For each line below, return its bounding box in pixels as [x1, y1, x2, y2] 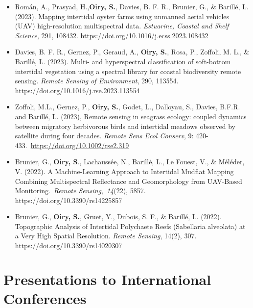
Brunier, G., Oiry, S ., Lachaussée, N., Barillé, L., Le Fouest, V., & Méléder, [15, 156, 245, 167]
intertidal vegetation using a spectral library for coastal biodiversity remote [15, 66, 241, 76]
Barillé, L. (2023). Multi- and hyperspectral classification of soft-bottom [15, 56, 231, 66]
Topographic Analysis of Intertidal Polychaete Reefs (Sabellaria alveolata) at [15, 221, 246, 231]
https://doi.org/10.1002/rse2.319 [30, 140, 129, 150]
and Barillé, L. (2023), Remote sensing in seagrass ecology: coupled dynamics [15, 111, 247, 121]
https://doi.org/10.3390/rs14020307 [15, 240, 122, 251]
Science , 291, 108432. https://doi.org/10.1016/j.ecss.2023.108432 [15, 30, 208, 40]
